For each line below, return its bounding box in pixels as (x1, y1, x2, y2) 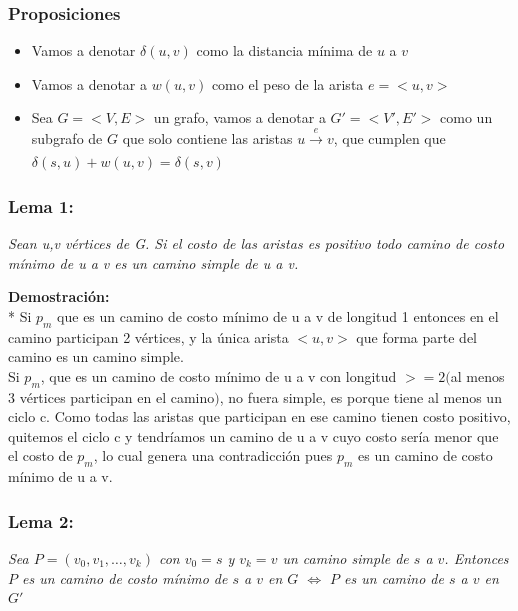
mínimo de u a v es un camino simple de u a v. (8, 252, 299, 273)
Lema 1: (8, 193, 74, 218)
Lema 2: (8, 508, 74, 533)
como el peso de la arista (211, 73, 364, 94)
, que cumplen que (333, 127, 446, 148)
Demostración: (8, 286, 110, 307)
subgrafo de (31, 127, 103, 148)
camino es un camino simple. (8, 346, 184, 367)
